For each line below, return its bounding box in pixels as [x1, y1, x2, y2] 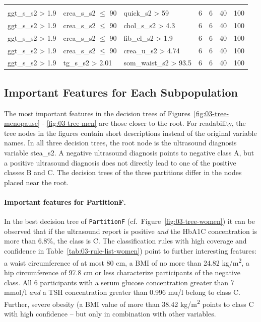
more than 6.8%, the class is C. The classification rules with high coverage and [4, 235, 247, 246]
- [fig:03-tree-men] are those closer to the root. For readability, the [42, 118, 246, 128]
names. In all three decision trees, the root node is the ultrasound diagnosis [4, 137, 237, 148]
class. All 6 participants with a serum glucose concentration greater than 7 [4, 277, 234, 287]
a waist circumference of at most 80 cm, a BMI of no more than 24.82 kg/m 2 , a [4, 256, 249, 268]
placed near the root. [4, 177, 69, 187]
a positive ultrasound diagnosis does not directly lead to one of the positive [4, 157, 236, 168]
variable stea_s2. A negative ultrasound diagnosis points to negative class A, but [4, 147, 254, 158]
